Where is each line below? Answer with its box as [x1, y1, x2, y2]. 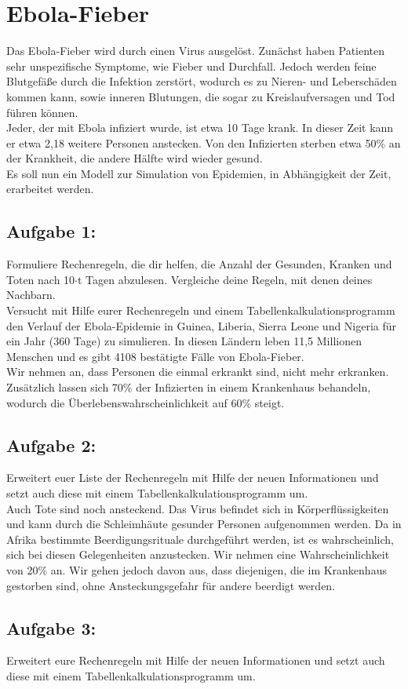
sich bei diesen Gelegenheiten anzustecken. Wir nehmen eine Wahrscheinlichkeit [6, 546, 390, 563]
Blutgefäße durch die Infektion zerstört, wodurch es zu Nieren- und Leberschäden [6, 73, 397, 89]
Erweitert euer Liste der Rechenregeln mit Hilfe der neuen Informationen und [6, 469, 379, 486]
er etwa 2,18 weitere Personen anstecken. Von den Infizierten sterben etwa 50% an [6, 134, 401, 151]
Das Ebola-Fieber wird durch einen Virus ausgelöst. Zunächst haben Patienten [6, 42, 385, 59]
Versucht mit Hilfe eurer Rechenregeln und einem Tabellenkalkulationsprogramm [6, 302, 395, 319]
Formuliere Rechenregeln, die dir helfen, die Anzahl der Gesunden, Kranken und [6, 256, 392, 272]
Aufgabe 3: [6, 615, 97, 640]
